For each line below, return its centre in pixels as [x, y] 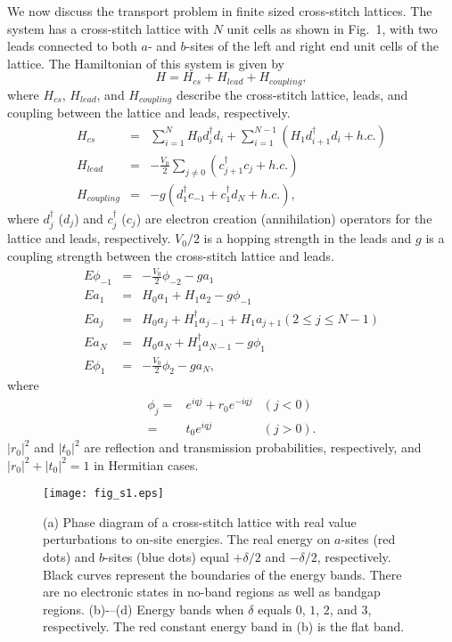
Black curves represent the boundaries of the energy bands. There [222, 574]
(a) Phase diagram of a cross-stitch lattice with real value [200, 521]
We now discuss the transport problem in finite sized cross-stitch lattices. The [220, 11]
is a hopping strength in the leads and [308, 238]
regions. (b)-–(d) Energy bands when [144, 609]
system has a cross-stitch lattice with [108, 28]
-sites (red [368, 539]
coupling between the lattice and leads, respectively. [149, 113]
